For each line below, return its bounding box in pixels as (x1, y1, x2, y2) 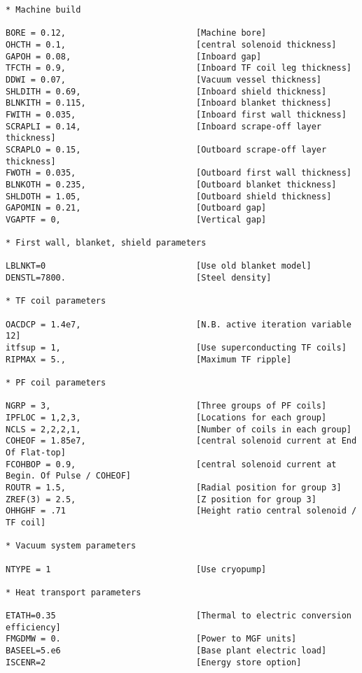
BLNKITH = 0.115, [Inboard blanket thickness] (6, 98, 332, 108)
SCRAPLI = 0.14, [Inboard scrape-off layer (6, 121, 322, 132)
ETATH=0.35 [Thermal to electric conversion (6, 611, 351, 621)
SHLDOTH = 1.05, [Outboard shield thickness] (6, 191, 332, 201)
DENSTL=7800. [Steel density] (6, 273, 272, 283)
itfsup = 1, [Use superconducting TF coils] (6, 343, 347, 353)
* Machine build (6, 5, 81, 15)
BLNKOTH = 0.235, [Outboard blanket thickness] (6, 179, 337, 190)
